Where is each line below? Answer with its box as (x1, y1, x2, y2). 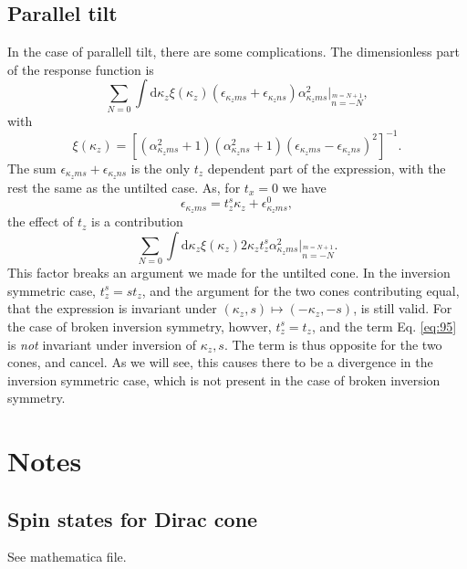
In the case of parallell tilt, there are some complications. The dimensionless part (7, 42, 461, 61)
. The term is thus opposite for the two (223, 334, 442, 353)
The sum (7, 158, 57, 177)
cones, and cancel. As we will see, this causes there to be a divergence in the (7, 353, 433, 372)
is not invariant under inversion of (7, 334, 197, 353)
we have (282, 177, 327, 196)
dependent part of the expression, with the (207, 158, 446, 177)
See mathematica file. (7, 547, 127, 566)
